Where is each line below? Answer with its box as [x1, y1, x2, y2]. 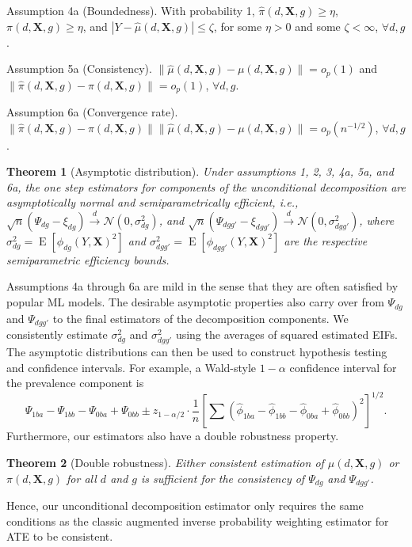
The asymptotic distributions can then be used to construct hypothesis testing [6, 344, 387, 360]
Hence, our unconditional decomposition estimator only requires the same [6, 497, 364, 514]
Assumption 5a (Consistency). [6, 60, 152, 77]
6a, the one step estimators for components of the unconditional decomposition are [6, 178, 406, 195]
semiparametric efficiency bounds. [6, 251, 170, 268]
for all [67, 469, 97, 486]
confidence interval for [289, 359, 397, 375]
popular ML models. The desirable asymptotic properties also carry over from [6, 294, 384, 310]
